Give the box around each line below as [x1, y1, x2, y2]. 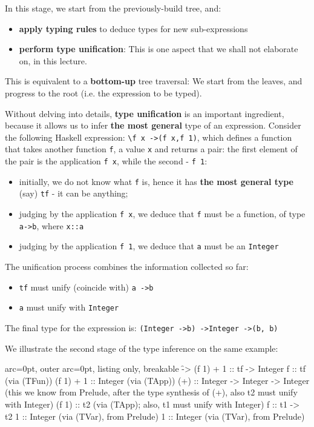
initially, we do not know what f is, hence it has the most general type [19, 175, 293, 187]
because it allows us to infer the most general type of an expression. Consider [5, 119, 301, 132]
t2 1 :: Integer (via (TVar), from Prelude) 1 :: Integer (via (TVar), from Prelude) [5, 409, 305, 422]
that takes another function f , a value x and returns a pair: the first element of [5, 143, 298, 155]
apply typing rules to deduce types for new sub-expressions [19, 22, 248, 35]
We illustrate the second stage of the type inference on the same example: [5, 341, 278, 354]
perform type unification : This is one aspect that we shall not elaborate [19, 42, 298, 55]
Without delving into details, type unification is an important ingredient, [5, 107, 284, 119]
